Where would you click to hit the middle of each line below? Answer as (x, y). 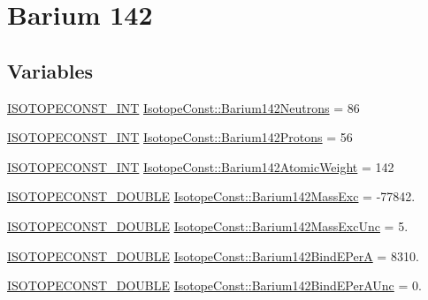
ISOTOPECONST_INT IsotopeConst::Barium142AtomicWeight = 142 (201, 166)
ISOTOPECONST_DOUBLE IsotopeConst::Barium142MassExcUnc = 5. (208, 225)
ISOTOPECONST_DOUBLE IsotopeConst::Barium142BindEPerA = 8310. (213, 255)
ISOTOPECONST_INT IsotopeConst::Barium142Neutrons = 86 (183, 107)
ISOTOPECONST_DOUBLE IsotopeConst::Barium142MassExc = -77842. (211, 196)
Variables (50, 70)
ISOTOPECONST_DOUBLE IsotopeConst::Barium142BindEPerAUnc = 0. (214, 285)
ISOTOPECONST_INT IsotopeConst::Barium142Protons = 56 (180, 137)
